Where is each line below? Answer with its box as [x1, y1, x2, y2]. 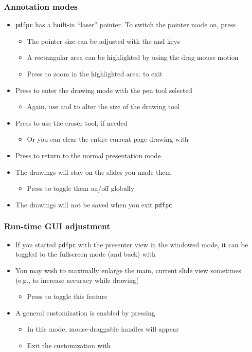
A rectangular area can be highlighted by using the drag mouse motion [27, 52, 239, 62]
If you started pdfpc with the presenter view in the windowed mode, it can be [15, 239, 248, 249]
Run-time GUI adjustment [4, 220, 110, 232]
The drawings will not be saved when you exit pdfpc [15, 199, 173, 209]
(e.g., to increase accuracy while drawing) [15, 275, 139, 285]
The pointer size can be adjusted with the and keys [27, 36, 180, 46]
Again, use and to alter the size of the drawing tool [27, 101, 180, 111]
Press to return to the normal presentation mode [15, 150, 161, 161]
